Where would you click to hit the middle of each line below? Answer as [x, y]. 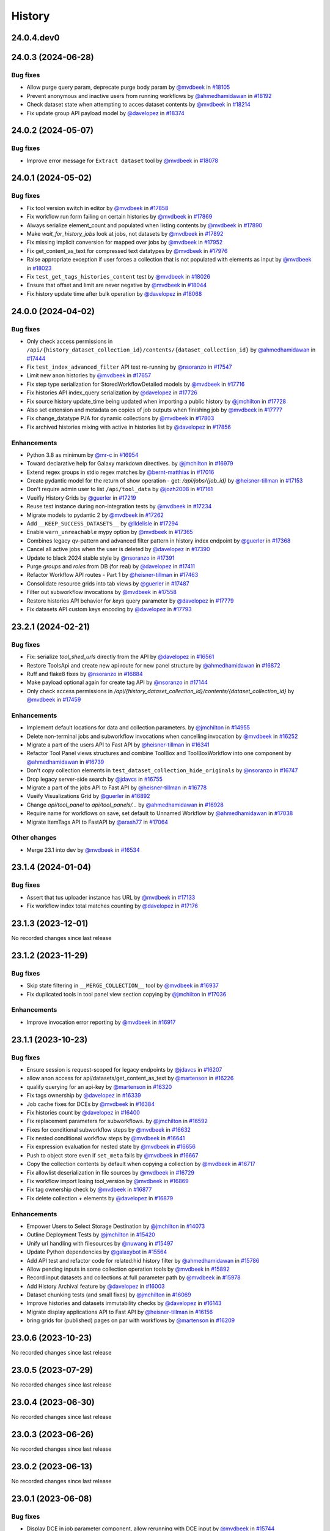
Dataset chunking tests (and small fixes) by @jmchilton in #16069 [109, 1295]
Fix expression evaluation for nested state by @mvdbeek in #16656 [111, 1147]
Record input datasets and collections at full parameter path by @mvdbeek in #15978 [134, 1277]
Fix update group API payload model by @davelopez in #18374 [105, 113]
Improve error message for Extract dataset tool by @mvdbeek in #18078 [122, 160]
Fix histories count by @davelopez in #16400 [83, 1112]
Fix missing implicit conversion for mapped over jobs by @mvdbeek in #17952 [125, 243]
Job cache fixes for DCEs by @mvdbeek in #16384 [91, 1104]
